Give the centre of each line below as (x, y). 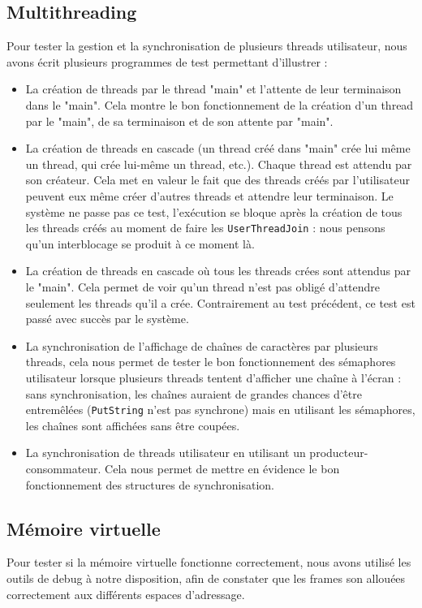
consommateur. (63, 468)
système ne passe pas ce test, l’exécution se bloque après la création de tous (214, 211)
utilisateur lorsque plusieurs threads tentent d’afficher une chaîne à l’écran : (213, 377)
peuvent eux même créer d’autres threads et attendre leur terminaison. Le (209, 195)
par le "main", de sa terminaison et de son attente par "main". (179, 121)
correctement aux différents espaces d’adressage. (126, 594)
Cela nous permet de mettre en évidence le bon (222, 468)
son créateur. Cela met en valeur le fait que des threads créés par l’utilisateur (217, 180)
